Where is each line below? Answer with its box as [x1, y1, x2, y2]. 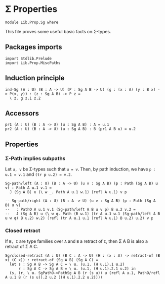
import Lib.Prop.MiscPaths [5, 60, 61, 65]
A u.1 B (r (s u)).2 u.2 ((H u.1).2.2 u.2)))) [5, 275, 103, 280]
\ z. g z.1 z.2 [9, 96, 41, 101]
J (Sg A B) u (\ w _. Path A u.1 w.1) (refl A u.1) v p [9, 190, 127, 195]
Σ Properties [5, 3, 58, 15]
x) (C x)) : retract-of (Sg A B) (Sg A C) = [5, 258, 98, 263]
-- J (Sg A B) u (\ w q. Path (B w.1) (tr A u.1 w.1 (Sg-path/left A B [5, 212, 161, 217]
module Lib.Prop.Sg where [5, 20, 58, 25]
